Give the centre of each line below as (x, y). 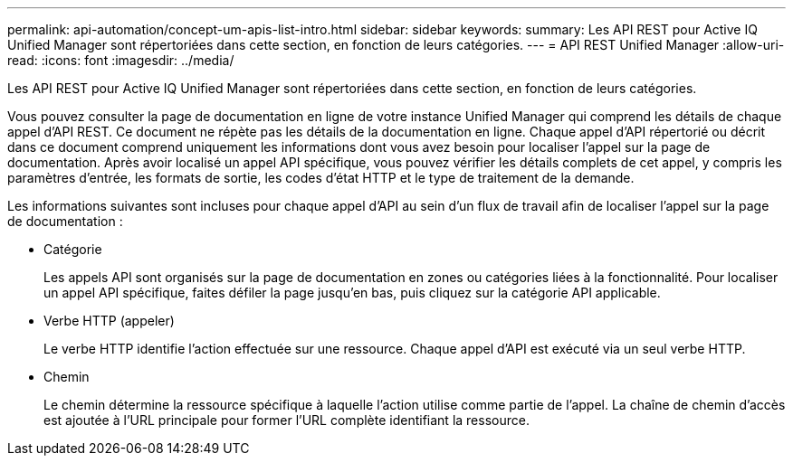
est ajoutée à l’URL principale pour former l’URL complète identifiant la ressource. (287, 420)
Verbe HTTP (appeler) (109, 321)
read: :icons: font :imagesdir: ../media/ (121, 60)
